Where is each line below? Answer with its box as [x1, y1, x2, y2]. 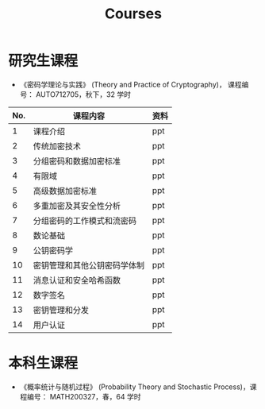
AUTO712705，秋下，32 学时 [35, 89, 131, 99]
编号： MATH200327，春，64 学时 [26, 392, 141, 401]
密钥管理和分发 [33, 304, 90, 315]
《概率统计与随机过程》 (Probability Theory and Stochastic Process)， [19, 382, 250, 392]
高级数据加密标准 [33, 185, 98, 196]
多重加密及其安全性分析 [33, 200, 121, 211]
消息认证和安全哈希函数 [33, 275, 121, 286]
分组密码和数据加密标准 [33, 156, 121, 167]
